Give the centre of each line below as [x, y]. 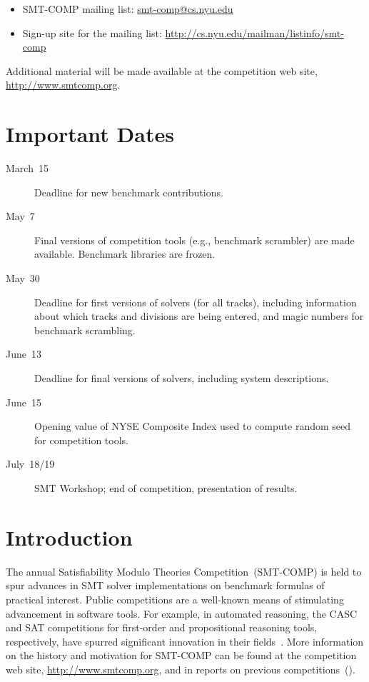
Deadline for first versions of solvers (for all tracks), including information [196, 302]
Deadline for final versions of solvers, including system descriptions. [182, 378]
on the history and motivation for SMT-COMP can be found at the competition [181, 655]
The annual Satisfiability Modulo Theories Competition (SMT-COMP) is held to [184, 571]
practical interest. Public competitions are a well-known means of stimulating [175, 599]
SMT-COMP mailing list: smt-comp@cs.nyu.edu [128, 9]
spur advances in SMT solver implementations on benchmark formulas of [165, 585]
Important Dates [90, 134]
